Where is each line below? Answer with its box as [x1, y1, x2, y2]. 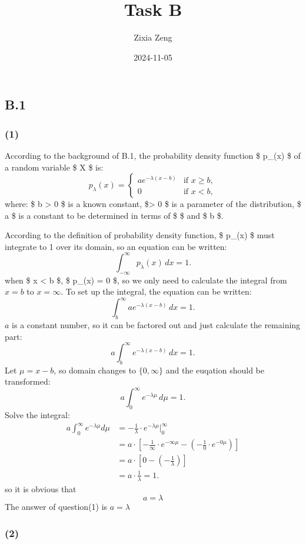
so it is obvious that [5, 482, 76, 495]
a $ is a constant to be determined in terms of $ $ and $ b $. [5, 209, 224, 221]
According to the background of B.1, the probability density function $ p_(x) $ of [5, 149, 301, 161]
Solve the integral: [5, 409, 70, 421]
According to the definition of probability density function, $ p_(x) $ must [5, 229, 275, 241]
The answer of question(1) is [5, 500, 108, 513]
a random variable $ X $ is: [5, 161, 104, 173]
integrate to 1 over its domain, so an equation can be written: [5, 240, 227, 252]
